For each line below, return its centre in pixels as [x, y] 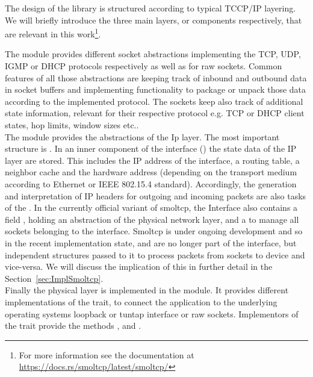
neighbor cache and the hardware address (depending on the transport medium [151, 172]
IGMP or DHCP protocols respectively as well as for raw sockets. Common [144, 66]
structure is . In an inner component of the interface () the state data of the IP [151, 148]
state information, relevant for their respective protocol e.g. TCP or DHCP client [155, 113]
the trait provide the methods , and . [73, 326]
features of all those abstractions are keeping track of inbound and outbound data [156, 77]
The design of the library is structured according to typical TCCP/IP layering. [150, 8]
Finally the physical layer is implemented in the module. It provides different [147, 290]
